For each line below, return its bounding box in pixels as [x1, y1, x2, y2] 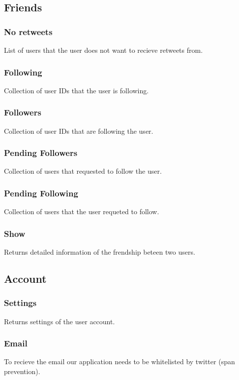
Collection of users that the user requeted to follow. [4, 206, 159, 217]
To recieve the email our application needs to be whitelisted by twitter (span [4, 356, 235, 367]
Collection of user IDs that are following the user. [4, 125, 153, 136]
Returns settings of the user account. [4, 316, 115, 326]
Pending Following [4, 187, 78, 199]
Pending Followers [4, 147, 78, 159]
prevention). [4, 366, 40, 377]
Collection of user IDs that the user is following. [4, 85, 149, 95]
